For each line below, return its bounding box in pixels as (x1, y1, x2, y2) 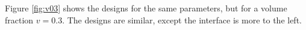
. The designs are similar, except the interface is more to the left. (62, 13, 302, 26)
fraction (5, 13, 34, 26)
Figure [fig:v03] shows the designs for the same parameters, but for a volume (5, 2, 287, 14)
